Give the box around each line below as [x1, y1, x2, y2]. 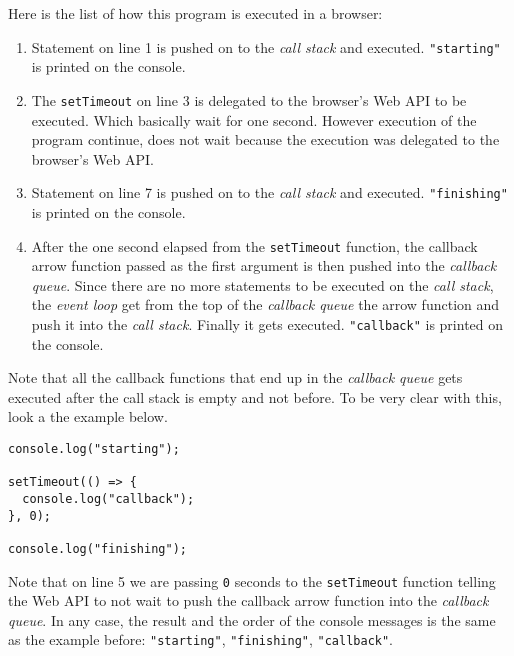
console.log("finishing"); [8, 541, 187, 556]
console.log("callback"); [22, 491, 195, 506]
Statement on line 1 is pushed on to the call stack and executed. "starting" [31, 36, 501, 57]
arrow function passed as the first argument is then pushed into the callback [31, 255, 497, 276]
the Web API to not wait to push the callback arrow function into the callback [8, 590, 489, 611]
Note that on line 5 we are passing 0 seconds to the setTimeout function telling [8, 570, 496, 591]
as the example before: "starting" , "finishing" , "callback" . [8, 629, 394, 650]
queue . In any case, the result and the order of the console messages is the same [8, 609, 496, 630]
